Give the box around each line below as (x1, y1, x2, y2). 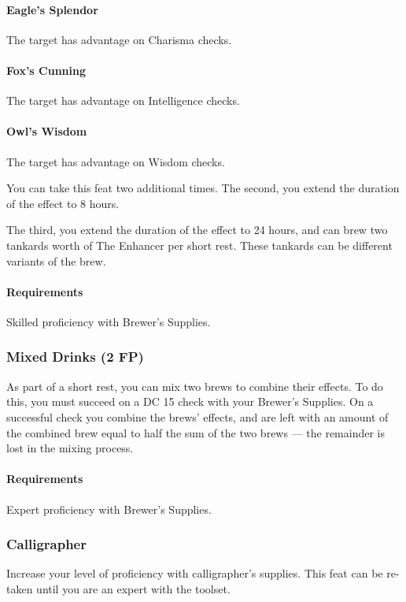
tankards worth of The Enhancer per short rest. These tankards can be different (6, 236, 393, 253)
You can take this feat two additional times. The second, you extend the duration (6, 180, 400, 196)
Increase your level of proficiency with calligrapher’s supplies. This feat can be (6, 565, 383, 582)
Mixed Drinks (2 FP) (6, 347, 144, 366)
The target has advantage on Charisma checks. (6, 31, 232, 47)
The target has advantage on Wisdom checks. (6, 153, 225, 169)
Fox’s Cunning (6, 61, 87, 78)
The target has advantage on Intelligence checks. (6, 92, 240, 109)
